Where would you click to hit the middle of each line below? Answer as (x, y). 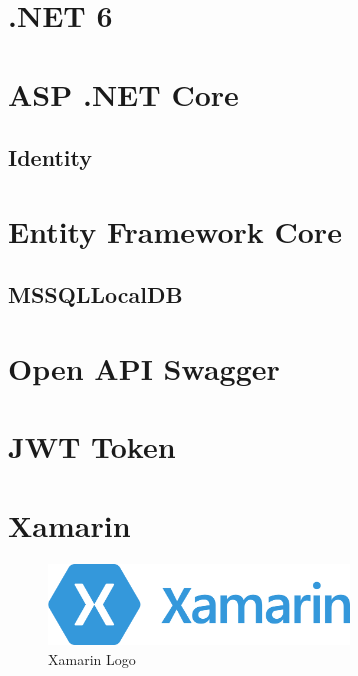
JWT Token (92, 446)
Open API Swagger (144, 367)
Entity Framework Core (175, 230)
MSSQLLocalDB (95, 294)
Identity (50, 157)
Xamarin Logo (92, 658)
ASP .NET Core (123, 93)
